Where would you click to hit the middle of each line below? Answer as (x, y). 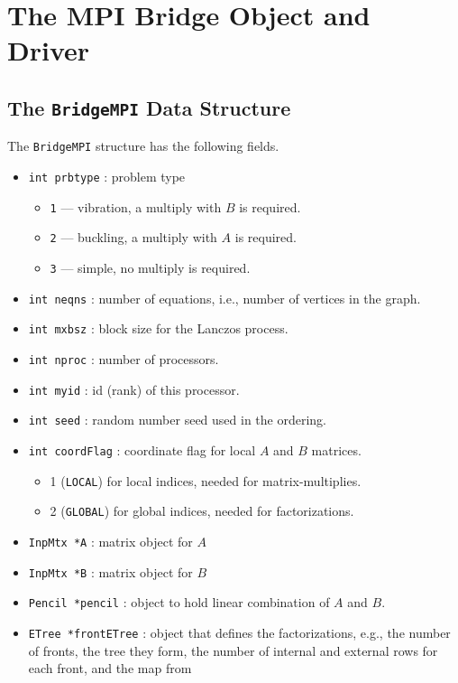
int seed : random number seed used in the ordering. (178, 420)
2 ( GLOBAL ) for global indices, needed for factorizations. (202, 511)
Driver (49, 50)
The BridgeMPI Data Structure (149, 107)
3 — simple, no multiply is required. (150, 267)
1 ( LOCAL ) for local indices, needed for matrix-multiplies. (206, 480)
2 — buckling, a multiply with (133, 237)
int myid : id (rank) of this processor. (134, 389)
